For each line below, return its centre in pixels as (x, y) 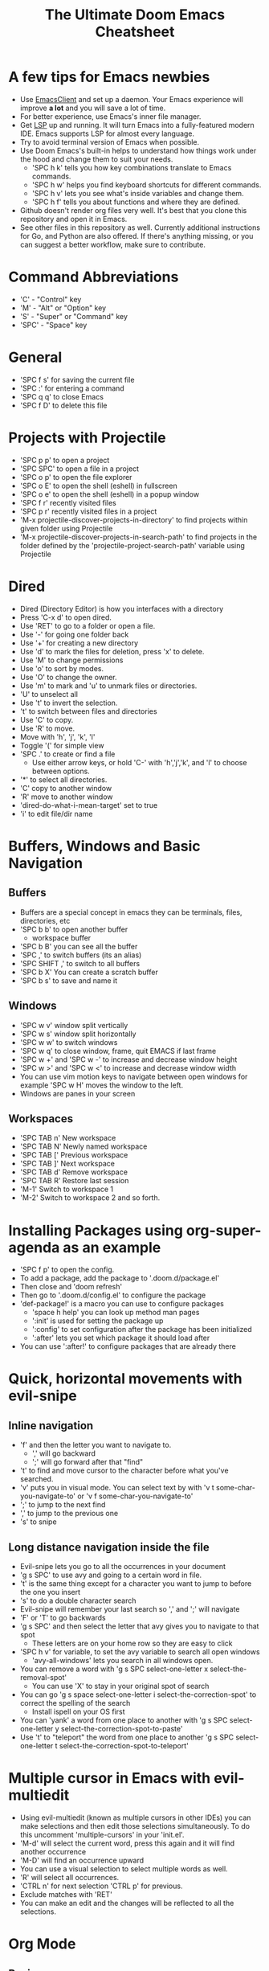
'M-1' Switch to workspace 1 (67, 1189)
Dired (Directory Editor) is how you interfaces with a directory (122, 609)
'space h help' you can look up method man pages (116, 1313)
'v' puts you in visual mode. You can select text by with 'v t (117, 1488)
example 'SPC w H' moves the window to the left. (101, 1085)
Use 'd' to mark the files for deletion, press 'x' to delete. (112, 651)
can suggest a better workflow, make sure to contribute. (113, 244)
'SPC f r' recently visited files (68, 502)
